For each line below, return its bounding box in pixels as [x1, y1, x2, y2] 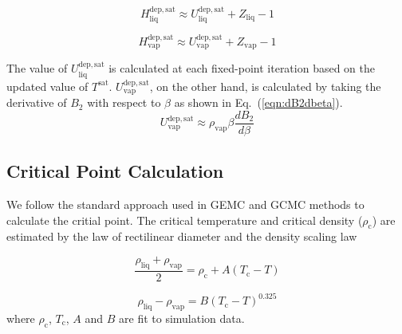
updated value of [6, 77, 89, 94]
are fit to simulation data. [119, 310, 245, 327]
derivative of [6, 94, 67, 111]
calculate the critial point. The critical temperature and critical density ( [6, 211, 363, 228]
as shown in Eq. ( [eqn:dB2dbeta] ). [174, 94, 343, 111]
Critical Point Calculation [6, 159, 224, 183]
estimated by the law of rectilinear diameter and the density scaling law [6, 228, 357, 245]
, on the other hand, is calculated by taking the [149, 77, 381, 94]
